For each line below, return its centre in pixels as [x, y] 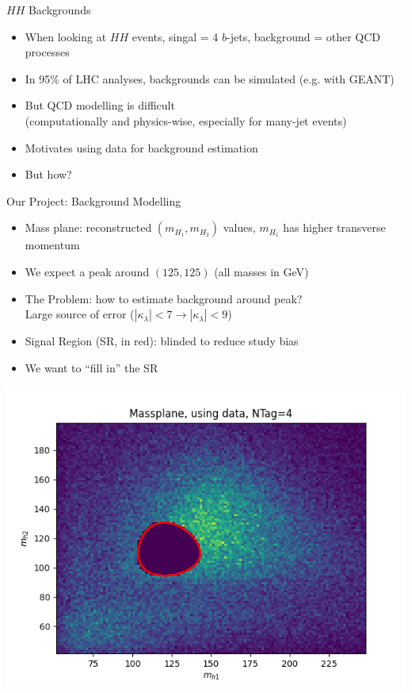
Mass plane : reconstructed [88, 227]
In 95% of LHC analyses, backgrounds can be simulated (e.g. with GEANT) [210, 78]
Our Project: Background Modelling [94, 200]
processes [47, 52]
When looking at [66, 36]
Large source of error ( [80, 314]
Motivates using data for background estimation [141, 147]
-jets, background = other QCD [304, 36]
